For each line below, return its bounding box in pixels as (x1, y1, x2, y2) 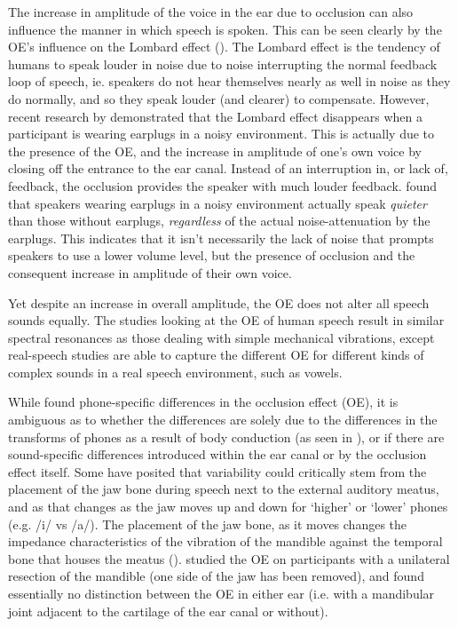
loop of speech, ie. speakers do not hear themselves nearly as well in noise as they (8, 72, 451, 91)
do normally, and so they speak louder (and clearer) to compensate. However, (8, 89, 430, 107)
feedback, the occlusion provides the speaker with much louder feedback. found (8, 176, 437, 194)
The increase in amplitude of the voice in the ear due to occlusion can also (8, 3, 414, 20)
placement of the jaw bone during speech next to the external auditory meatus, (8, 480, 439, 498)
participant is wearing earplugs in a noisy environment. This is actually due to (8, 124, 435, 143)
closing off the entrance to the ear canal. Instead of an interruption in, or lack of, (8, 159, 448, 178)
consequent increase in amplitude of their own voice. (8, 263, 292, 282)
